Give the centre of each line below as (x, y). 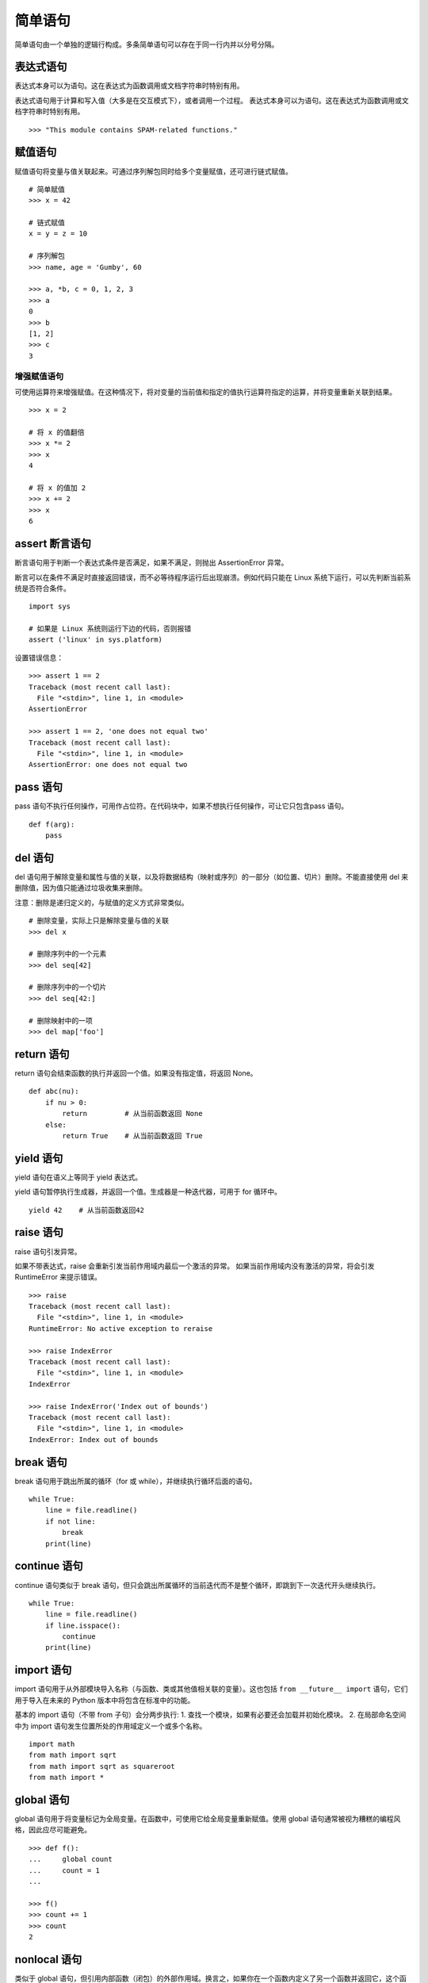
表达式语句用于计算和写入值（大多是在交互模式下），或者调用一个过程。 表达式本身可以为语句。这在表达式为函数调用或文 (212, 100)
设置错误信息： (39, 658)
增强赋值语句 (39, 376)
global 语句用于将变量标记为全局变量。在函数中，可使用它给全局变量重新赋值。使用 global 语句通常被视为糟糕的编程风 (208, 1819)
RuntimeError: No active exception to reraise (121, 1328)
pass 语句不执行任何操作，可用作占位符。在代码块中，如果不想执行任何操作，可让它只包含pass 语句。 (182, 806)
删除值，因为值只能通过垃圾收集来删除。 (80, 888)
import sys (50, 606)
